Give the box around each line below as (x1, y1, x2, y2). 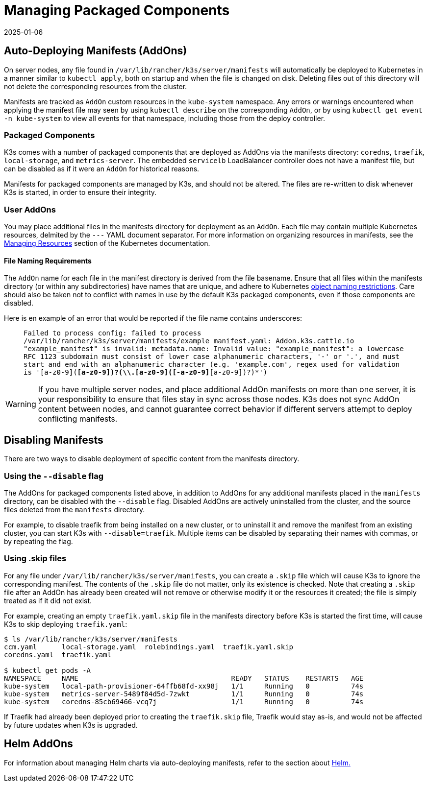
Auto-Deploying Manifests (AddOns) (4, 45, 187, 57)
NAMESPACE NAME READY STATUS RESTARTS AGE (4, 674, 364, 682)
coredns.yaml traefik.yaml (4, 650, 112, 659)
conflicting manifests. (38, 414, 118, 424)
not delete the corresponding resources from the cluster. (4, 82, 187, 91)
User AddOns (4, 204, 56, 214)
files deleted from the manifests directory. (4, 505, 145, 514)
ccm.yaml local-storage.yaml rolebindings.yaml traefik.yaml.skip (4, 643, 294, 651)
